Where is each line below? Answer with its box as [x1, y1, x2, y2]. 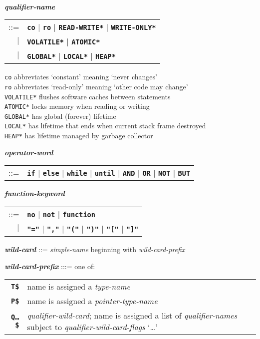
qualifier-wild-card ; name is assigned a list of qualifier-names [27, 310, 238, 322]
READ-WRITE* [58, 23, 104, 32]
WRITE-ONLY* [111, 23, 156, 32]
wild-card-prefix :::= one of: [4, 261, 95, 271]
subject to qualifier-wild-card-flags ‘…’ [27, 321, 158, 333]
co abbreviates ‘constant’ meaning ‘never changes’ [4, 71, 157, 82]
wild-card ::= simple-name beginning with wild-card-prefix [4, 244, 185, 254]
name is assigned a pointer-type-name [27, 295, 158, 307]
